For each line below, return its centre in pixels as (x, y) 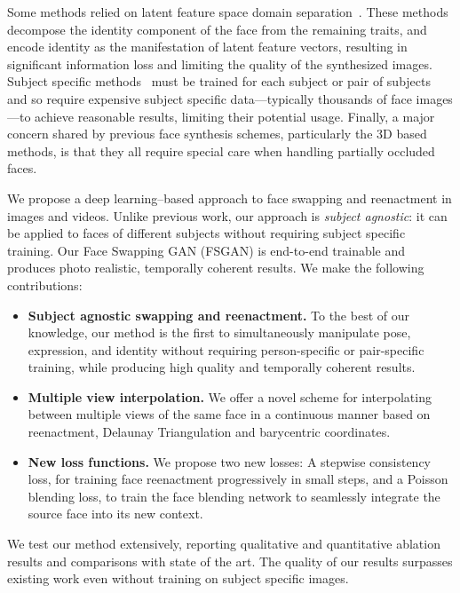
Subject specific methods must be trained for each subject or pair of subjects (219, 81)
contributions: (45, 285)
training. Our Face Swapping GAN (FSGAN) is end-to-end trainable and (206, 250)
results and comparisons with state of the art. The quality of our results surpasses (230, 561)
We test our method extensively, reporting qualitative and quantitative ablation (224, 544)
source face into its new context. (115, 514)
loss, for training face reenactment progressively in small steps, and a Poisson (238, 479)
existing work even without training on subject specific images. (178, 578)
